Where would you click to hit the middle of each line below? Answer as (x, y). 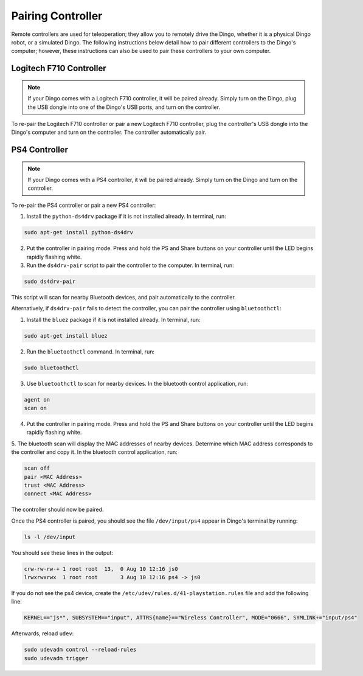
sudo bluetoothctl (51, 368)
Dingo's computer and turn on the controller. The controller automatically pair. (109, 132)
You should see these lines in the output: (62, 552)
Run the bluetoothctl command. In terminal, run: (91, 351)
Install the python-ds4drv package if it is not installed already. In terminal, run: (126, 217)
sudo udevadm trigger (56, 658)
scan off (37, 468)
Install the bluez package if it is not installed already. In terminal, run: (113, 319)
